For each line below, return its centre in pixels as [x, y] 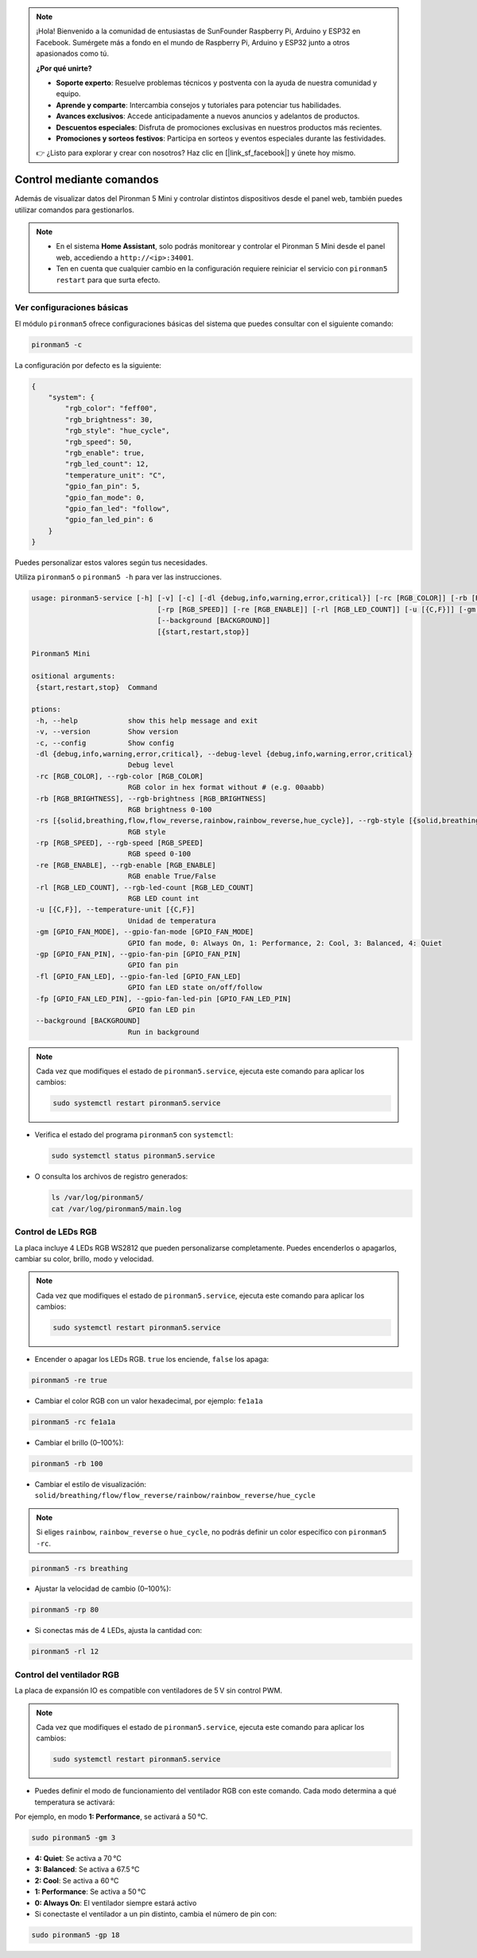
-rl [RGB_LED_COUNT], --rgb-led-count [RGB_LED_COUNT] [145, 887]
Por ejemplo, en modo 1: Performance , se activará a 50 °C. [111, 1817]
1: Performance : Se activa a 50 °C [90, 1892]
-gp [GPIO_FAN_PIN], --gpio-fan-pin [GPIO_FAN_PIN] [139, 954]
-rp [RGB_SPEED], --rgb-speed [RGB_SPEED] [120, 843]
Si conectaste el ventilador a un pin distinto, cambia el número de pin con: [156, 1914]
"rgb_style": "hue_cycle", [117, 431]
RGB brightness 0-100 [170, 809]
